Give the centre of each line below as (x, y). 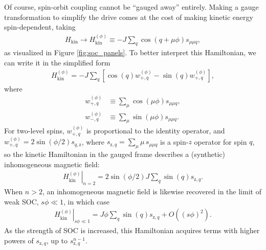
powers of (19, 240)
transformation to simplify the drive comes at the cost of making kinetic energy (129, 17)
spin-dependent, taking (40, 27)
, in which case (86, 201)
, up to (57, 240)
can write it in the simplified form (57, 63)
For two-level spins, (34, 131)
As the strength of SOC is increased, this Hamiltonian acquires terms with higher (132, 230)
